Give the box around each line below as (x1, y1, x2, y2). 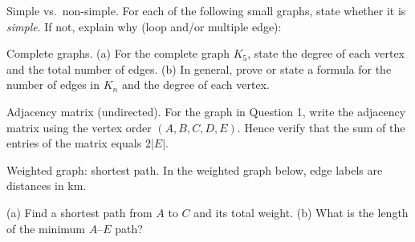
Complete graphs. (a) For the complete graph (6, 45, 230, 62)
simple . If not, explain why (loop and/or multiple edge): (6, 18, 282, 34)
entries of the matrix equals (6, 135, 142, 151)
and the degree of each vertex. (121, 76, 270, 93)
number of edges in (6, 76, 100, 93)
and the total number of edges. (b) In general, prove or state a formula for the (6, 60, 392, 77)
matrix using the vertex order (6, 119, 152, 135)
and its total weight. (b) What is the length (193, 204, 409, 220)
